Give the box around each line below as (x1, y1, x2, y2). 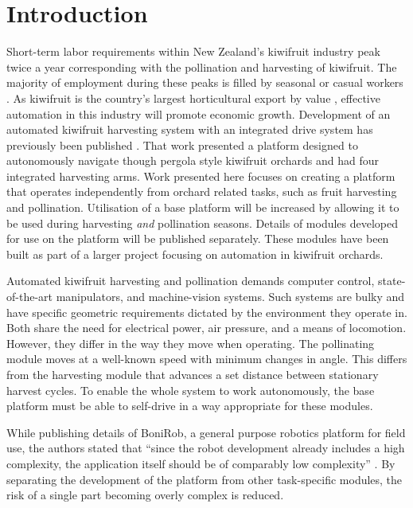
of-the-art (6, 288, 53, 305)
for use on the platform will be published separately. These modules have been (6, 230, 389, 247)
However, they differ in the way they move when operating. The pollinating (6, 334, 375, 351)
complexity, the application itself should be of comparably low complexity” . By (6, 455, 395, 471)
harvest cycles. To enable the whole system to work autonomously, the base (6, 381, 375, 398)
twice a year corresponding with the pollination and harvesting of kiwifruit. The (6, 58, 397, 75)
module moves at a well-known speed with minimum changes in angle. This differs (6, 350, 407, 367)
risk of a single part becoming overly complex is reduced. (6, 487, 284, 503)
